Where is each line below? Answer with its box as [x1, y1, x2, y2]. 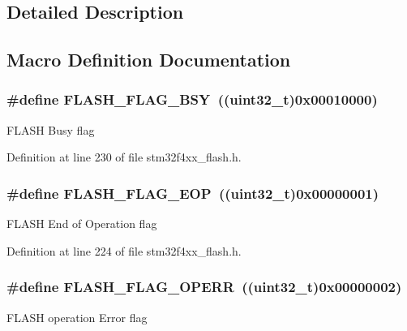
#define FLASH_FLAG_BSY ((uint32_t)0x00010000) [6, 89, 378, 110]
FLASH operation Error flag [6, 308, 148, 325]
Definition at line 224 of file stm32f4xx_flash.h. [6, 242, 242, 259]
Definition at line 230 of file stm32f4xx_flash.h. [6, 148, 242, 165]
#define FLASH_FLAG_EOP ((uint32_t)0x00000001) [6, 183, 379, 203]
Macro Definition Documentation [6, 47, 291, 72]
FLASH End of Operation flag [6, 215, 157, 232]
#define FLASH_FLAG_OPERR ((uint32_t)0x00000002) [6, 277, 402, 297]
